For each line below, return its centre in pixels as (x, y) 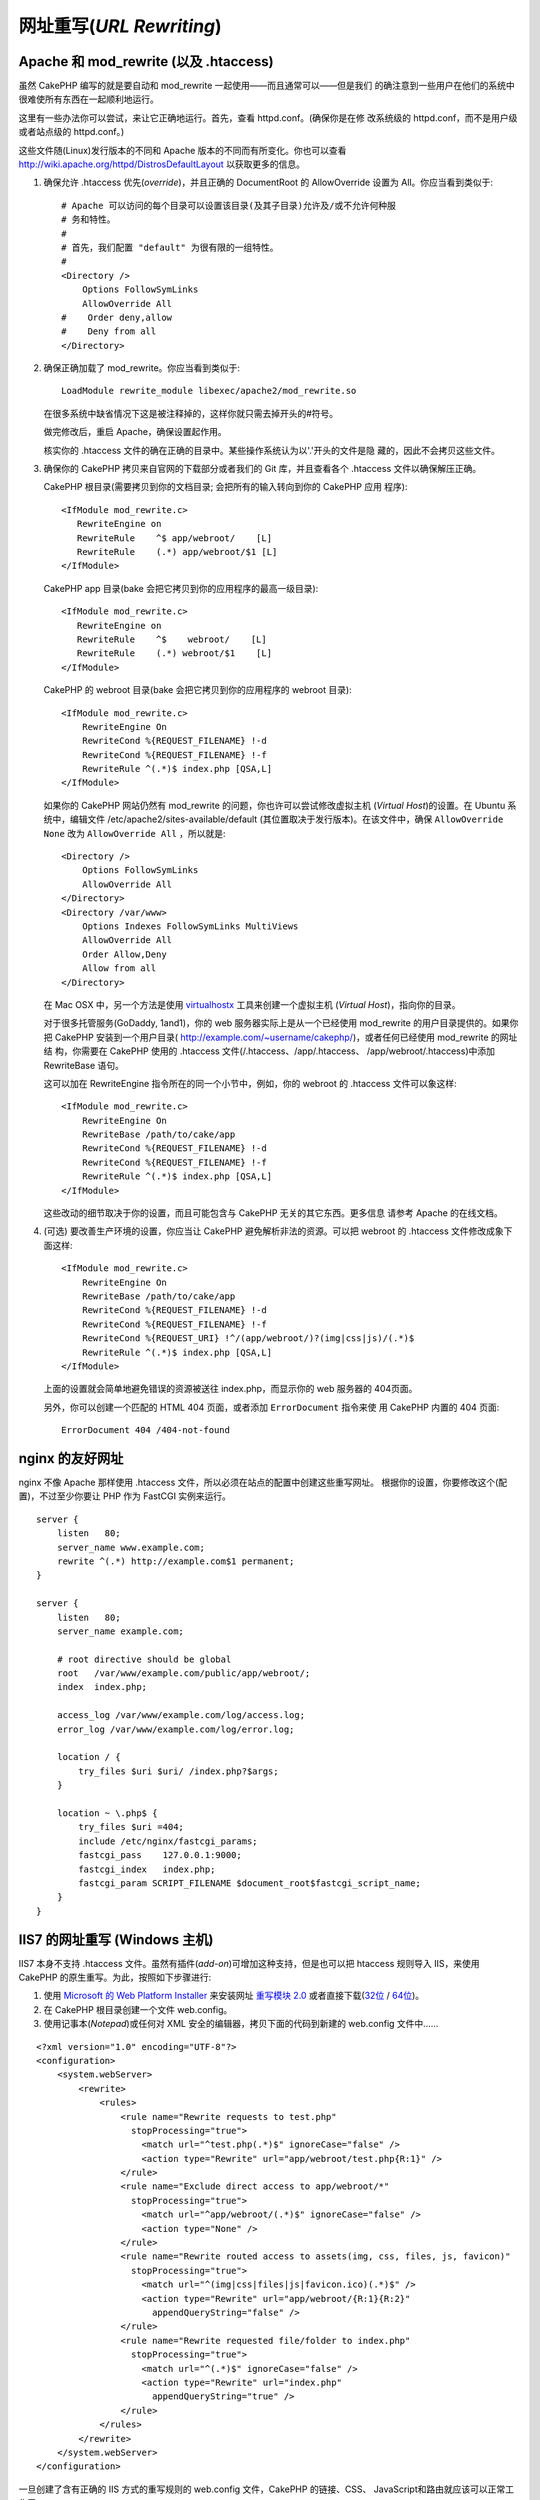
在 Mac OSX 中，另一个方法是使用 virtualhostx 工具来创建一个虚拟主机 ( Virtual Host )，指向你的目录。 (252, 1004)
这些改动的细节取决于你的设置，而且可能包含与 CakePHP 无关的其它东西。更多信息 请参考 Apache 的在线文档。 (273, 1213)
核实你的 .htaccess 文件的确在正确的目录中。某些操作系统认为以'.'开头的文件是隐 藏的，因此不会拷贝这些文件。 (271, 450)
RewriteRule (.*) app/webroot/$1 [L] (177, 551)
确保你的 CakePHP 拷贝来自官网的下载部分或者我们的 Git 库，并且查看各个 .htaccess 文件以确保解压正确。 (262, 469)
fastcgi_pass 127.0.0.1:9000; (160, 1855)
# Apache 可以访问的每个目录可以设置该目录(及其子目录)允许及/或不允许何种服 (229, 205)
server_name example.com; (120, 1631)
